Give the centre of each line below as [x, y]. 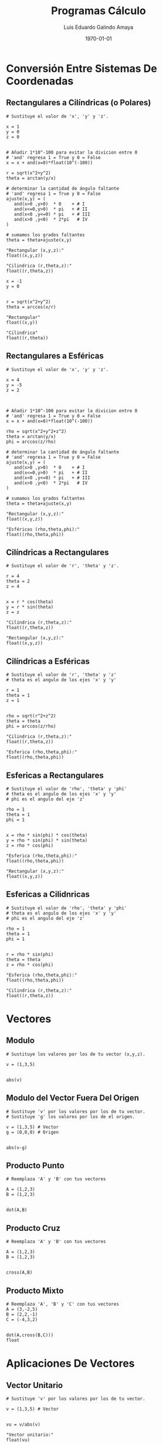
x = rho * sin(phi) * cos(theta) [47, 835]
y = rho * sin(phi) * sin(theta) [47, 840]
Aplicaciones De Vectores [70, 1364]
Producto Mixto [35, 1291]
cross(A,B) [19, 1273]
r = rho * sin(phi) [30, 954]
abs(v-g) [17, 1147]
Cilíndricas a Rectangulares [57, 552]
